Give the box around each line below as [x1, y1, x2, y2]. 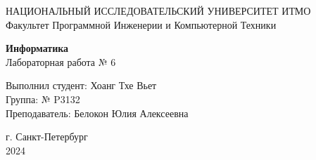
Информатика [6, 41, 69, 55]
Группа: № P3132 [6, 91, 80, 106]
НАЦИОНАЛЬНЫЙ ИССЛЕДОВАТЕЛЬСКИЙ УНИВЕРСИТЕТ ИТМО [6, 4, 311, 18]
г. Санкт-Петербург [6, 129, 88, 144]
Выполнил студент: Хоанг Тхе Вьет [6, 78, 157, 93]
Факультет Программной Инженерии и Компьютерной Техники [6, 17, 277, 32]
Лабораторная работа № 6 [6, 54, 116, 69]
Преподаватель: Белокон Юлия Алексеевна [6, 105, 189, 120]
